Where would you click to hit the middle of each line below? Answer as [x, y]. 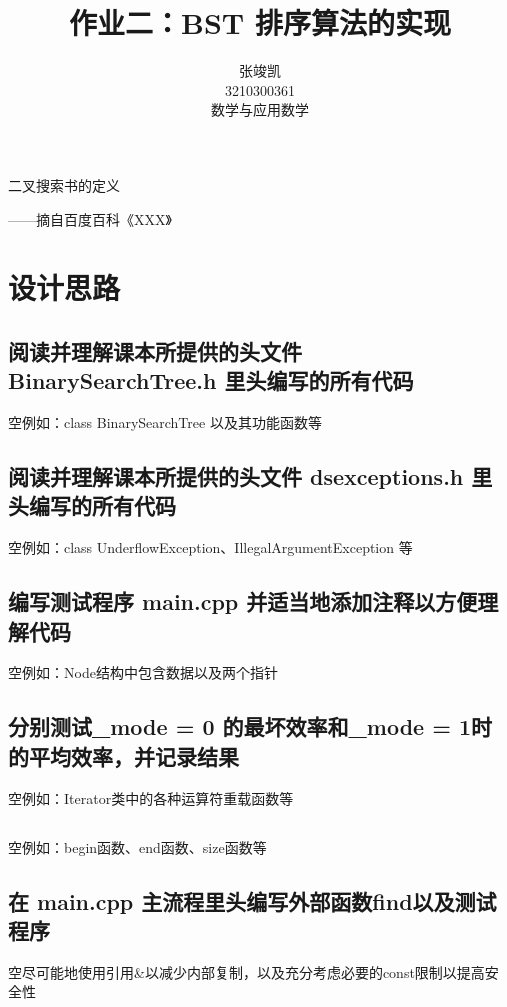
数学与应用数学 [260, 109]
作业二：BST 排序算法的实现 [260, 22]
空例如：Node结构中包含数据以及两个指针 [143, 672]
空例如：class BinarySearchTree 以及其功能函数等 [165, 422]
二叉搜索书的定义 [64, 184]
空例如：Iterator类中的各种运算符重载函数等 [151, 797]
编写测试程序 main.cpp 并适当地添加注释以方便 [243, 601]
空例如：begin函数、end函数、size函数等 [137, 846]
